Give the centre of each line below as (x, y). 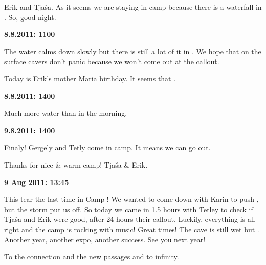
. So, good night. (30, 17)
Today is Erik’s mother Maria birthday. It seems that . (90, 78)
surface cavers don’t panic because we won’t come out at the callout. (112, 61)
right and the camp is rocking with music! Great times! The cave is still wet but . (132, 229)
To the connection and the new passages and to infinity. (92, 257)
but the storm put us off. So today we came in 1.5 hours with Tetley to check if (129, 209)
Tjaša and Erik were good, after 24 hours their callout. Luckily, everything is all (130, 219)
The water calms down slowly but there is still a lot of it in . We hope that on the (133, 51)
